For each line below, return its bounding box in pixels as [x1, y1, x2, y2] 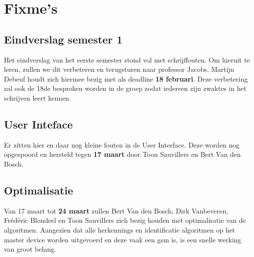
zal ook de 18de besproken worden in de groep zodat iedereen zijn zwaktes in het [4, 83, 247, 93]
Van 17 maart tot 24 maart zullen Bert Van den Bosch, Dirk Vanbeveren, [4, 205, 229, 215]
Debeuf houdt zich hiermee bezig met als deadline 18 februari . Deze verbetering [4, 73, 248, 84]
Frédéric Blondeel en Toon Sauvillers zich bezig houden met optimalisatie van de [4, 215, 246, 225]
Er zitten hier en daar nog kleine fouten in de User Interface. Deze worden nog [4, 139, 240, 150]
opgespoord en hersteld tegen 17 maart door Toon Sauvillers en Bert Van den [4, 149, 241, 159]
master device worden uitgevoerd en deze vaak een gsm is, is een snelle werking [4, 234, 241, 244]
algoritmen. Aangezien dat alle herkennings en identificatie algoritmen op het [4, 224, 235, 235]
